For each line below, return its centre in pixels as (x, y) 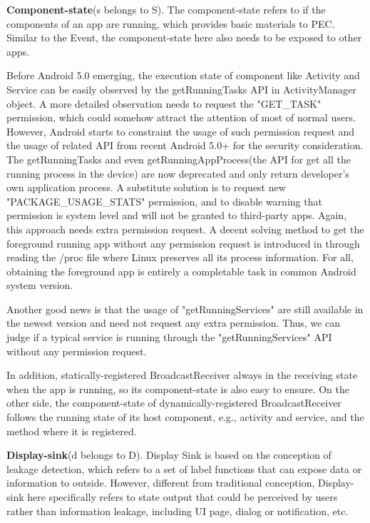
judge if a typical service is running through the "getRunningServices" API (169, 337)
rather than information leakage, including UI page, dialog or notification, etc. (178, 511)
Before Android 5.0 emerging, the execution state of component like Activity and (183, 75)
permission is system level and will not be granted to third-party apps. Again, (177, 215)
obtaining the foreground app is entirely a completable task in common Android (181, 271)
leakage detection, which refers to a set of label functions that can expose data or (184, 468)
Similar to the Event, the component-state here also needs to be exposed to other (184, 37)
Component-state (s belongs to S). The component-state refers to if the (166, 9)
